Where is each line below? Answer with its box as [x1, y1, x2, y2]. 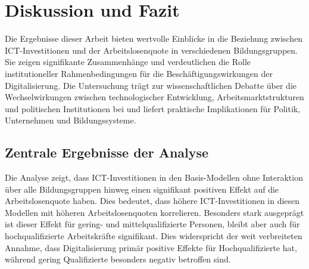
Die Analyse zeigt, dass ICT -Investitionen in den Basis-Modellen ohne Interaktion [5, 171, 303, 184]
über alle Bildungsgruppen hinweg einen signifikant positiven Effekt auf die [5, 183, 279, 195]
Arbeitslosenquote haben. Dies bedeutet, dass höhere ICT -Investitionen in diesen [5, 194, 300, 207]
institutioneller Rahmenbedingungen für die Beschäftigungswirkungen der [5, 67, 273, 79]
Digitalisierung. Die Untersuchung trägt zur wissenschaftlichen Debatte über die [5, 79, 297, 91]
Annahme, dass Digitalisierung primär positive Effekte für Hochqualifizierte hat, [5, 241, 297, 253]
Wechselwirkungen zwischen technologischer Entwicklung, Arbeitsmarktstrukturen [5, 91, 304, 103]
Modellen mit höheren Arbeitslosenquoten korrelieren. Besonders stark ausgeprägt [5, 206, 304, 218]
